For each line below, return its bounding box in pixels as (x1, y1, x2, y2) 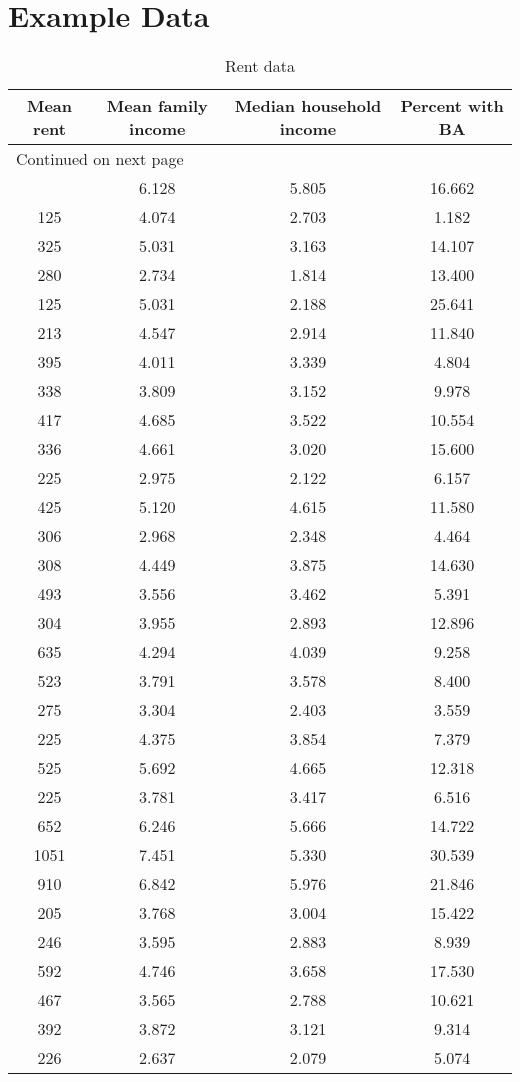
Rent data (224, 54, 295, 78)
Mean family (106, 94, 208, 118)
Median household (234, 94, 382, 118)
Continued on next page (16, 147, 184, 171)
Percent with (400, 94, 504, 118)
